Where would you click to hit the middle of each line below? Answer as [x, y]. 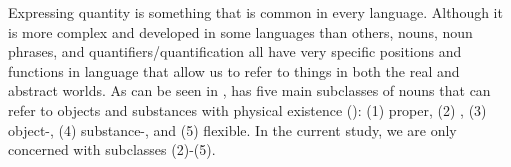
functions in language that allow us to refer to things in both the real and [234, 70]
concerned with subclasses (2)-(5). [112, 149]
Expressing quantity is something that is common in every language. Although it [255, 12]
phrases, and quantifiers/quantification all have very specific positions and [235, 51]
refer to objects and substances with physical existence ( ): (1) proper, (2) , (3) [247, 109]
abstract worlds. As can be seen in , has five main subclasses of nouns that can [249, 90]
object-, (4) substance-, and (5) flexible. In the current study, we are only [232, 129]
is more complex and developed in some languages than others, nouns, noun [240, 31]
